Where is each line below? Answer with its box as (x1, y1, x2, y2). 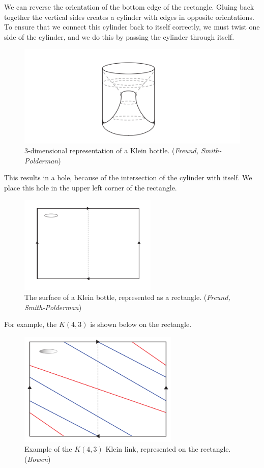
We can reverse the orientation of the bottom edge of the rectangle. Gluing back (4, 2, 254, 12)
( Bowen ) (24, 453, 51, 464)
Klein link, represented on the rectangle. (105, 444, 231, 454)
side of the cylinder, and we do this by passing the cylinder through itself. (4, 31, 234, 42)
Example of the (24, 444, 72, 454)
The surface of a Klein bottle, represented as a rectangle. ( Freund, (24, 292, 230, 302)
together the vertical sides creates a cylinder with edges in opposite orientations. (4, 11, 254, 22)
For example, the (4, 319, 57, 329)
